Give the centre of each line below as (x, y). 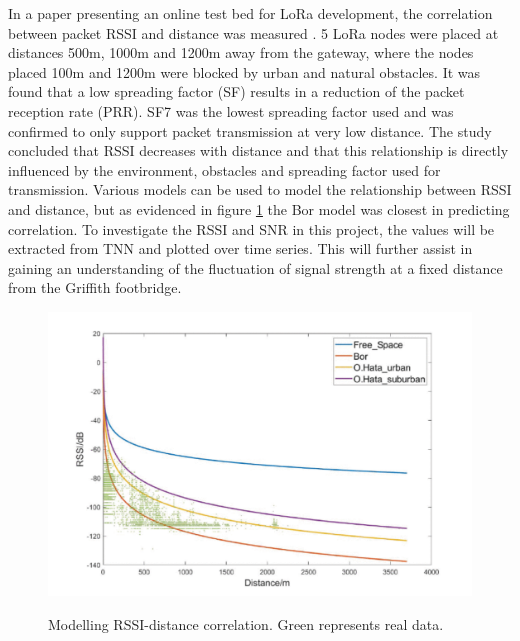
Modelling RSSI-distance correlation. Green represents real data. (246, 623)
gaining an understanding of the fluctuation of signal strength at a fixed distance (255, 267)
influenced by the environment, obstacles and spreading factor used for (224, 169)
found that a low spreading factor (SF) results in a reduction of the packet (236, 91)
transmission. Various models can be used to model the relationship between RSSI (260, 189)
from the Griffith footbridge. (95, 287)
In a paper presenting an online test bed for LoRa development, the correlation (250, 13)
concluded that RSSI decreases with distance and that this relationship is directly (258, 150)
